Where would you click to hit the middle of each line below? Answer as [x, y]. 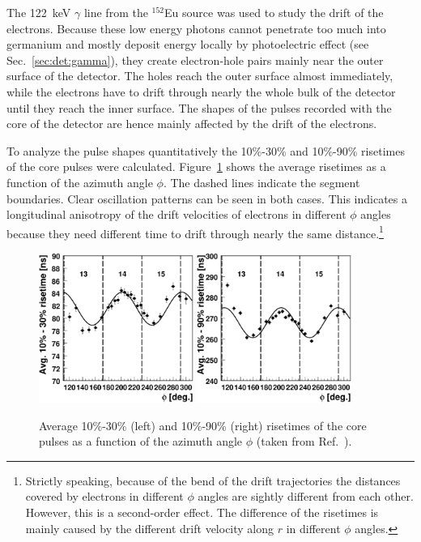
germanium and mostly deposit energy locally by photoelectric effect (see [188, 44]
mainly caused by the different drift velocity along [150, 528]
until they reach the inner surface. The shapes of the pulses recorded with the [199, 107]
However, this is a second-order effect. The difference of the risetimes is [202, 512]
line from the [116, 12]
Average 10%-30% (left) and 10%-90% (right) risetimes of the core [203, 425]
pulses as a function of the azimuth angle [141, 441]
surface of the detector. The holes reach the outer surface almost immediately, [200, 76]
